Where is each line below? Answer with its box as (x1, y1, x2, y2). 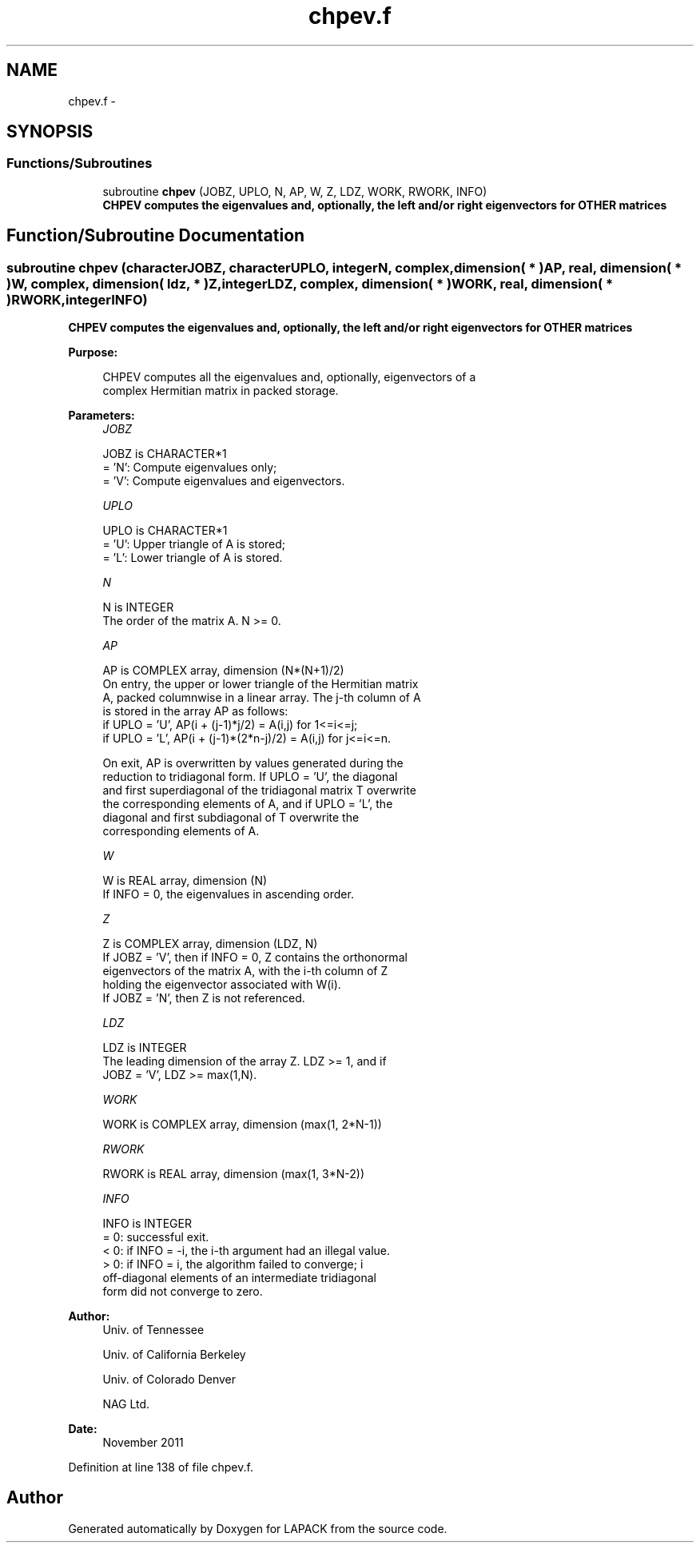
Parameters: (68, 408, 135, 423)
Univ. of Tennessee (102, 1323, 205, 1337)
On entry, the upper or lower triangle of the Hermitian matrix (102, 677, 419, 691)
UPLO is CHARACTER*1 (102, 524, 228, 538)
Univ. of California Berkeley (102, 1348, 246, 1362)
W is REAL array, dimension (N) (102, 874, 268, 888)
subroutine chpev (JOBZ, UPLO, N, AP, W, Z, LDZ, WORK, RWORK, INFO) (102, 184, 487, 198)
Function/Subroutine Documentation (6, 225, 305, 246)
